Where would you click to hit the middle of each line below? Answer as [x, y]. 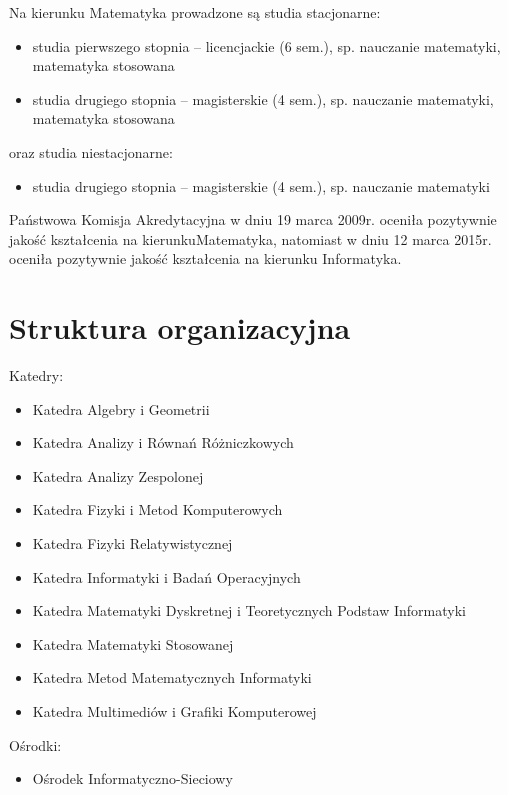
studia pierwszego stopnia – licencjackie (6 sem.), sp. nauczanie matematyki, [266, 45]
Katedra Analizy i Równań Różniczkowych [163, 442]
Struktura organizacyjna [180, 327]
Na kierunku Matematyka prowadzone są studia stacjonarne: [195, 12]
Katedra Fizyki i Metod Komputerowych [157, 509]
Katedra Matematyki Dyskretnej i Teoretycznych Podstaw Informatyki [249, 610]
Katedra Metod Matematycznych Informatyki [172, 677]
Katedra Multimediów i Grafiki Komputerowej [174, 711]
